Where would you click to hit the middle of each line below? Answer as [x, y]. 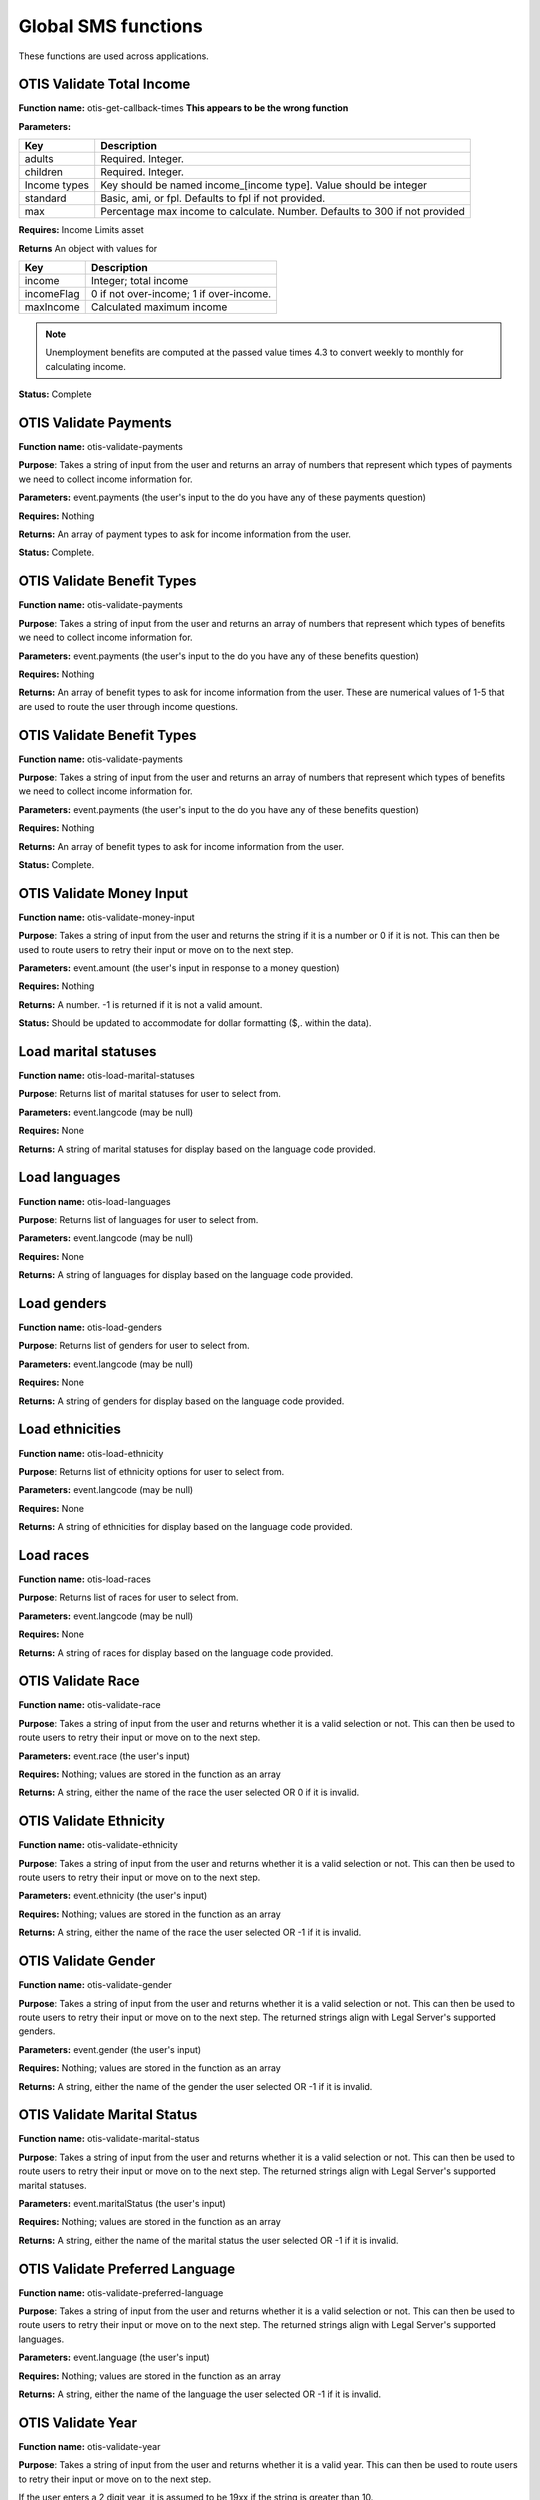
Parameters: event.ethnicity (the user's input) [113, 1896]
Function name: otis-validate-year [89, 2446]
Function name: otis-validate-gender [95, 1985]
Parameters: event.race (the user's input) [104, 1756]
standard [45, 198]
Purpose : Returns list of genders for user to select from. [134, 1346]
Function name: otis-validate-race [89, 1705]
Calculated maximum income [159, 307]
